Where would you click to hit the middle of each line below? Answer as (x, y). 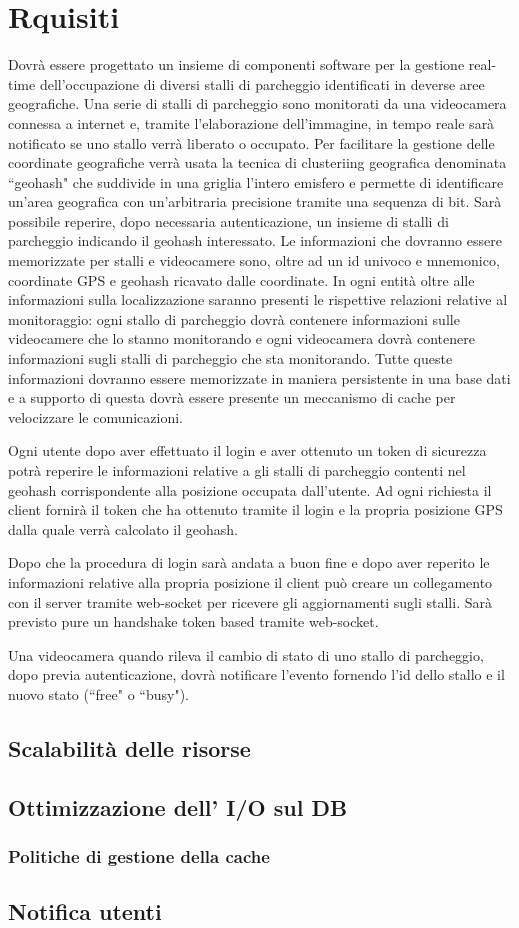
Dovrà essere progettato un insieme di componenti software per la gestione (236, 64)
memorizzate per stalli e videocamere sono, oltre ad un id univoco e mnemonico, (254, 260)
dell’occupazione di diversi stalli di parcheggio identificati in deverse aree (262, 83)
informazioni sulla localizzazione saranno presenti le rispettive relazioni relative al (258, 299)
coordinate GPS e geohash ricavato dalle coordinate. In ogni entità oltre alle (241, 279)
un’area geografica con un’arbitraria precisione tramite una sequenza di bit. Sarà (255, 201)
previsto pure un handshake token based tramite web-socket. (193, 621)
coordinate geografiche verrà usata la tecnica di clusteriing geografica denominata (257, 162)
